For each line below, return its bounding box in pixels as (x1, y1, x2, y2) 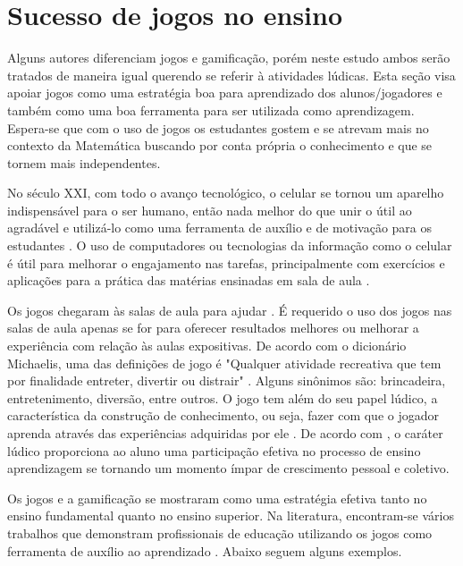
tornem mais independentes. (7, 153, 161, 172)
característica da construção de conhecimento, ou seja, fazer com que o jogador (7, 406, 439, 425)
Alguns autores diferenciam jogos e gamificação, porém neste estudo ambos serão (7, 48, 450, 67)
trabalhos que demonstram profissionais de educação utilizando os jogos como (7, 523, 433, 542)
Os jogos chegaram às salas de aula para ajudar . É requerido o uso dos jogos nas (7, 300, 452, 319)
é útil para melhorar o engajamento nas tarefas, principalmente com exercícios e (7, 253, 445, 272)
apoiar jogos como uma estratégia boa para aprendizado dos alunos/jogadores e (7, 83, 442, 102)
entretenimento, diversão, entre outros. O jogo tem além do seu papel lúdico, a (7, 388, 438, 407)
